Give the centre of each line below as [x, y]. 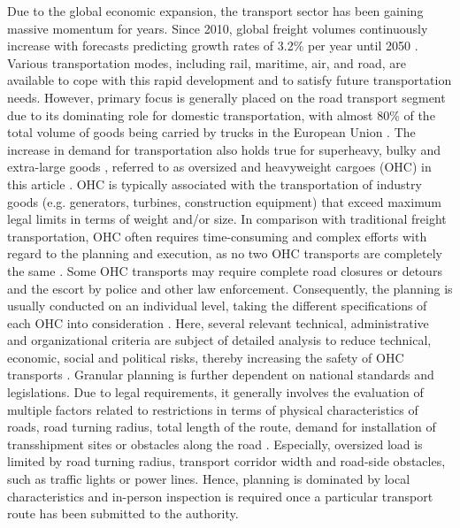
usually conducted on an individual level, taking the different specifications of [217, 306]
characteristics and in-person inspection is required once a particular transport [220, 496]
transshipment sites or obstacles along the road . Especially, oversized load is [215, 444]
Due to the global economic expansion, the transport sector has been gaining [215, 11]
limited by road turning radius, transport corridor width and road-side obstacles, [226, 461]
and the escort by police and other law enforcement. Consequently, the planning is [230, 288]
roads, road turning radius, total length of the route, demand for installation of [222, 427]
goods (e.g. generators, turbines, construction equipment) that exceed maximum [224, 201]
